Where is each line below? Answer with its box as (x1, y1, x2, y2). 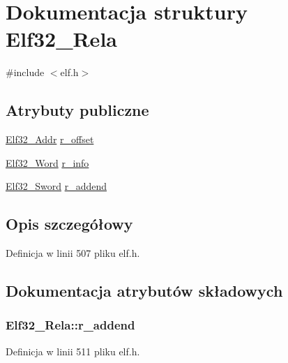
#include (6, 65, 45, 80)
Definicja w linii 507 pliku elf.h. (6, 246, 140, 260)
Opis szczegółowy (6, 213, 133, 235)
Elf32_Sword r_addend (6, 179, 107, 193)
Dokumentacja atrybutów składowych (6, 280, 283, 302)
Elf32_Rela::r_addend (6, 316, 135, 334)
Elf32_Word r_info (6, 155, 89, 170)
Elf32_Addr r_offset (6, 132, 94, 147)
